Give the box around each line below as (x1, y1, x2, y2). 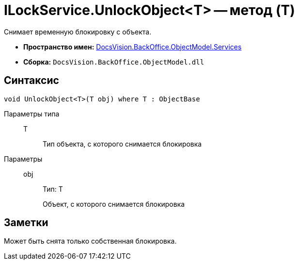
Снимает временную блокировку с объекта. (4, 27, 152, 36)
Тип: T (43, 184, 63, 193)
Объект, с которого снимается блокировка (43, 199, 185, 208)
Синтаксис (4, 74, 59, 87)
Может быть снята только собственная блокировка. (4, 237, 177, 246)
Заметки (4, 216, 48, 229)
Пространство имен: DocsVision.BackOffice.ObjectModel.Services (23, 42, 242, 51)
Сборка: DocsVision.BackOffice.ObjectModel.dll (23, 57, 204, 66)
